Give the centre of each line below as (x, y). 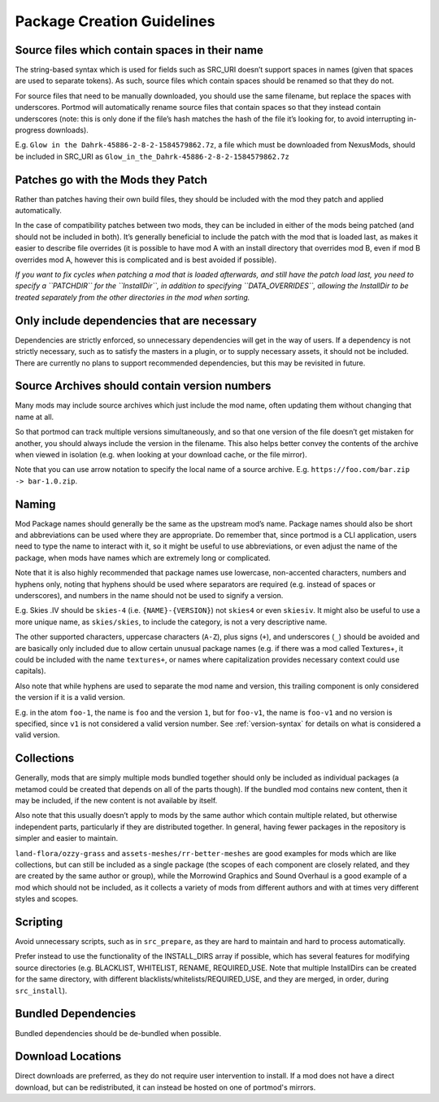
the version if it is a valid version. (70, 697)
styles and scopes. (47, 899)
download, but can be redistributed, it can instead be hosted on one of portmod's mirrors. (165, 1087)
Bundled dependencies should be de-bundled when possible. (118, 1033)
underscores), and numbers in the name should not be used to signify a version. (149, 596)
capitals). (30, 671)
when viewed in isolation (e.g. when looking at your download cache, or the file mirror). (161, 454)
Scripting (39, 922)
